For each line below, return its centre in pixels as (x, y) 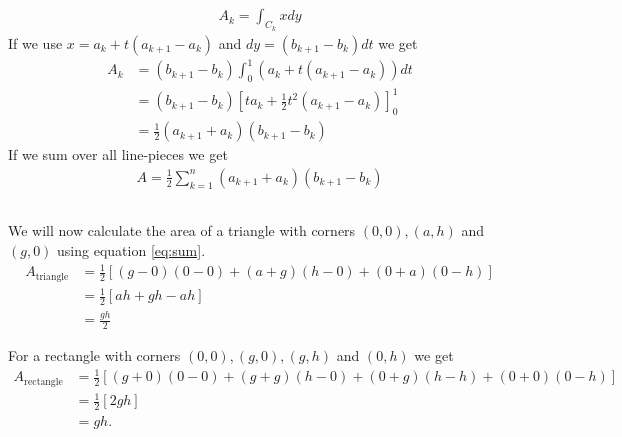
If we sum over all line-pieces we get (118, 154)
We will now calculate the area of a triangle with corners (182, 230)
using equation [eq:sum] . (131, 249)
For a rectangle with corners (94, 355)
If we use (35, 42)
